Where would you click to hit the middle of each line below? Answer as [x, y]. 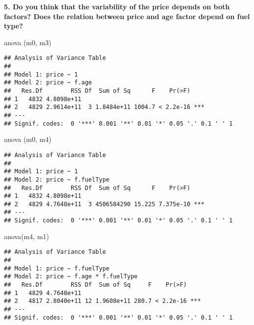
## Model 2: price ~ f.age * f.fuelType [71, 277]
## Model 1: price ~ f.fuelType [57, 268]
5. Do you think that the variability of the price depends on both [117, 6]
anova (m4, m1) [27, 236]
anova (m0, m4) [28, 139]
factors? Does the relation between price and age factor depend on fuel [127, 16]
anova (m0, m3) [28, 42]
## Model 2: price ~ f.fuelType [57, 179]
